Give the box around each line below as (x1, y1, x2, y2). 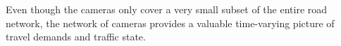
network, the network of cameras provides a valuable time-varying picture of (6, 15, 335, 30)
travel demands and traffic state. (6, 29, 146, 44)
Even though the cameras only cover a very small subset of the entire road (6, 2, 328, 16)
